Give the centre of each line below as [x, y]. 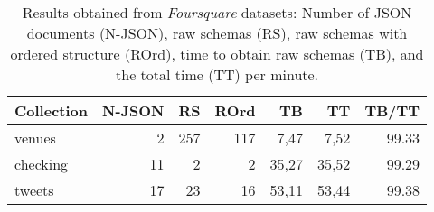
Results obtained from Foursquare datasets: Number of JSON [217, 12]
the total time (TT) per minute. [217, 74]
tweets [34, 190]
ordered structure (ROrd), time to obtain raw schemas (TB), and [217, 54]
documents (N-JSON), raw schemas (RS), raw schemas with [217, 33]
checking [42, 164]
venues [35, 138]
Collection [51, 111]
